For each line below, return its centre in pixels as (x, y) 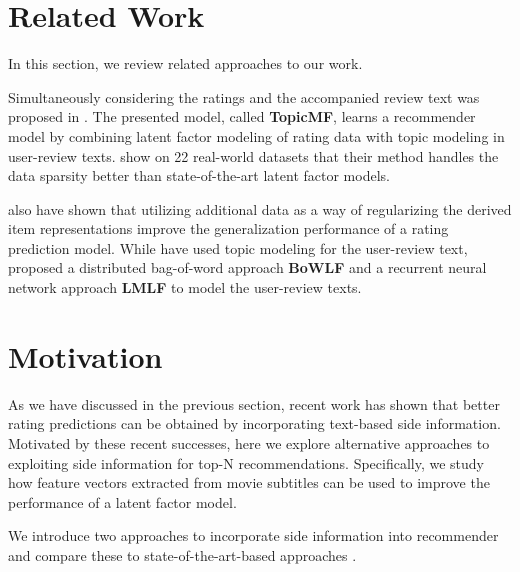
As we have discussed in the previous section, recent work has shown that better (254, 403)
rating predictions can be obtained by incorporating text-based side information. (254, 423)
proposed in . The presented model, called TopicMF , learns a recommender (242, 116)
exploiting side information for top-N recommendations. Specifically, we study (246, 462)
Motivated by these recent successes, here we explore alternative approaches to (249, 442)
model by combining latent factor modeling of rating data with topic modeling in (256, 135)
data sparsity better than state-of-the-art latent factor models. (199, 175)
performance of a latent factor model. (122, 501)
